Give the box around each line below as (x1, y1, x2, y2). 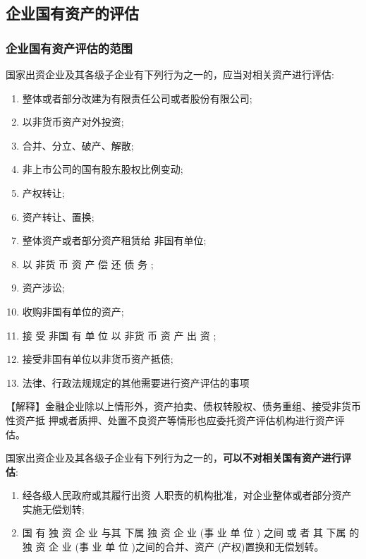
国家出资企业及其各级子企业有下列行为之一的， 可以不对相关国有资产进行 (6, 450, 341, 465)
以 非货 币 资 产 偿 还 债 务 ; (22, 256, 154, 271)
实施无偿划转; (22, 501, 85, 516)
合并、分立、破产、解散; (22, 138, 134, 152)
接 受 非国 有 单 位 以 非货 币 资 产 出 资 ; (22, 327, 216, 342)
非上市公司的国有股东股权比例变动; (22, 162, 183, 176)
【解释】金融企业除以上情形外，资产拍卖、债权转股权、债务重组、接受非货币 (6, 399, 361, 414)
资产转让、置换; (22, 209, 94, 224)
